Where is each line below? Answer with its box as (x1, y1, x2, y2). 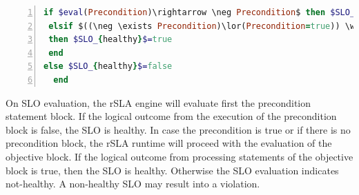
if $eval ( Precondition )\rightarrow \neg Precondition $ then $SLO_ (43, 8, 356, 17)
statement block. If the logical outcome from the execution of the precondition (6, 109, 337, 123)
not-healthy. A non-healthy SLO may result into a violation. (6, 176, 260, 191)
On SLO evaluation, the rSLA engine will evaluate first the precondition (6, 95, 311, 110)
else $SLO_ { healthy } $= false (43, 61, 173, 72)
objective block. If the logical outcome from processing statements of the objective (6, 149, 353, 163)
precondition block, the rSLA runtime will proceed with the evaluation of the (6, 136, 332, 150)
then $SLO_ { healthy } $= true (48, 34, 173, 45)
